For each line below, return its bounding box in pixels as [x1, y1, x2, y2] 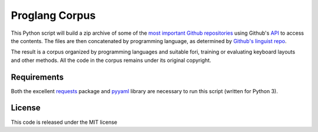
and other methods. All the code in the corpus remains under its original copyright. [11, 57, 211, 64]
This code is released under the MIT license [11, 118, 118, 126]
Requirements [11, 72, 64, 82]
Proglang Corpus [11, 9, 96, 22]
